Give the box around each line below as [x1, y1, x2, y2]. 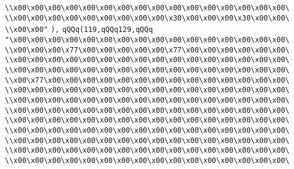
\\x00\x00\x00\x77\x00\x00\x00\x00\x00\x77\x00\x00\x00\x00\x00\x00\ [5, 45, 290, 54]
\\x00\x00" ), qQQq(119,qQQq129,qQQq [5, 25, 153, 34]
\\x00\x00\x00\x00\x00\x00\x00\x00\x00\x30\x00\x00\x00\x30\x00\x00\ [5, 13, 290, 22]
